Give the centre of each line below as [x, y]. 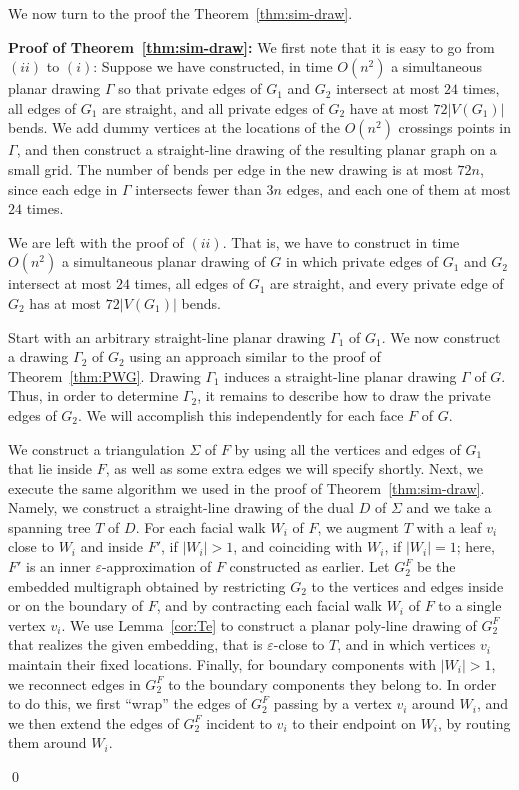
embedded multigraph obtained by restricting [147, 585]
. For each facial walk [200, 526]
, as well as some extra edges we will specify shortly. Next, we [294, 468]
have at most [389, 107]
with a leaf [449, 526]
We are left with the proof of [96, 241]
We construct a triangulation [96, 448]
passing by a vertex [332, 703]
